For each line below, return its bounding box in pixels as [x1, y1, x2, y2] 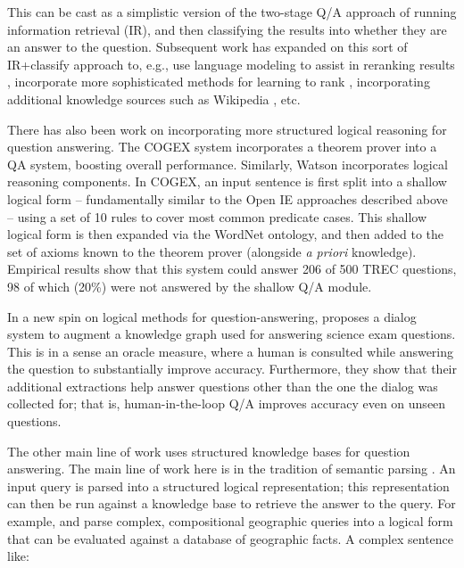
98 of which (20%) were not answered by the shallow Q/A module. [7, 276, 372, 295]
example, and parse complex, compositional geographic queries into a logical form [7, 512, 453, 531]
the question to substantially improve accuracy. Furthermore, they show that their [7, 359, 457, 378]
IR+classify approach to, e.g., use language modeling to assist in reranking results [7, 54, 455, 73]
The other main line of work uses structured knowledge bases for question [7, 441, 410, 460]
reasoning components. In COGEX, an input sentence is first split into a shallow [7, 172, 447, 191]
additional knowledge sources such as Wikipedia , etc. [7, 89, 301, 108]
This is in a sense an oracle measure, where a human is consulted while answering [7, 342, 454, 360]
